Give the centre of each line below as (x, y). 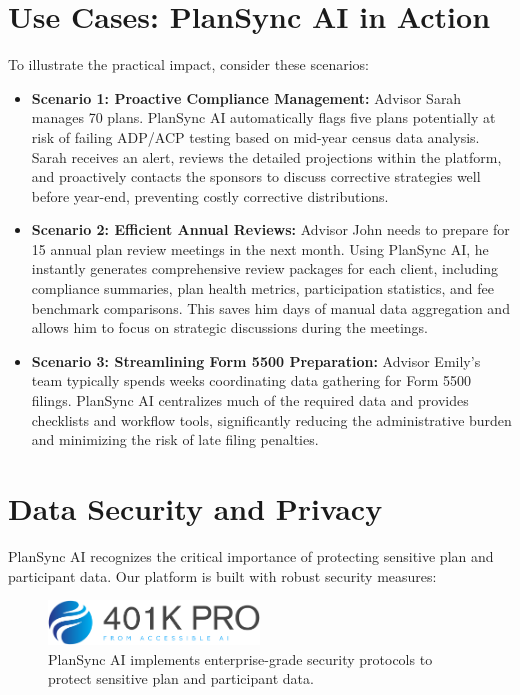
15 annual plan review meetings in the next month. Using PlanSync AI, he (260, 248)
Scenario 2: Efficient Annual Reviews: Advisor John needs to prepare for (270, 229)
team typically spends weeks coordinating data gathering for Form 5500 (251, 380)
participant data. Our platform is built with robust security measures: (222, 575)
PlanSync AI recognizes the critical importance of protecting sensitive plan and (251, 555)
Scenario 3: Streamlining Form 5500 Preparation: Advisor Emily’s (256, 360)
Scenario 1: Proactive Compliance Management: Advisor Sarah (246, 97)
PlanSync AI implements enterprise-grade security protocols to (240, 658)
